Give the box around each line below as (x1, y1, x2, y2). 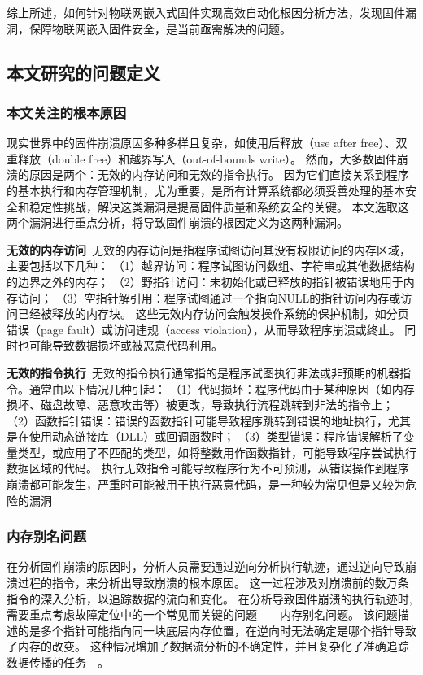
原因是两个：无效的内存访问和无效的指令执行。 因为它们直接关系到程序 (28, 166, 409, 183)
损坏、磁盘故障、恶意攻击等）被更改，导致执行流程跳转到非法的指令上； (7, 396, 394, 413)
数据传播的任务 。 (7, 654, 109, 671)
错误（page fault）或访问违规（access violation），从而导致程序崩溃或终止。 (7, 320, 401, 337)
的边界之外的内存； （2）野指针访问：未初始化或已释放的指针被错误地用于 (7, 272, 403, 290)
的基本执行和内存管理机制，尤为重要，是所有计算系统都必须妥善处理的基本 (7, 181, 405, 198)
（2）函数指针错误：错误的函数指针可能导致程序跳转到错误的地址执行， (7, 412, 388, 429)
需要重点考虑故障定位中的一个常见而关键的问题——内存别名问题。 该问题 (7, 606, 398, 623)
